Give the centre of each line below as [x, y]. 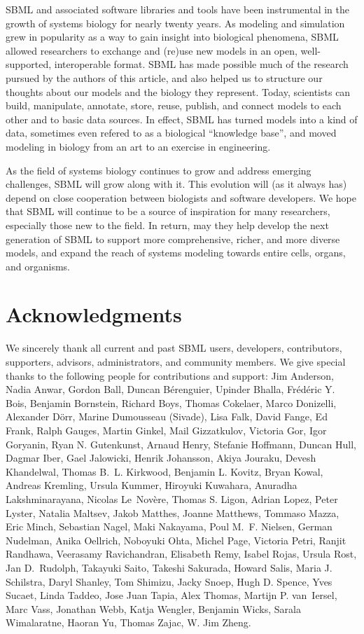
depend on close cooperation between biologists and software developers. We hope [181, 197]
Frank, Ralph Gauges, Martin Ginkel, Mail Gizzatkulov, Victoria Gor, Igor [166, 430]
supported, [29, 64]
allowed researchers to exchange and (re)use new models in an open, [152, 50]
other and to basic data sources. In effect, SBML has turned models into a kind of [182, 119]
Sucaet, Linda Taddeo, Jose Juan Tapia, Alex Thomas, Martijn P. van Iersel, [171, 595]
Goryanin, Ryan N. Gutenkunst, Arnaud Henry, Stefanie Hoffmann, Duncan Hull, [181, 444]
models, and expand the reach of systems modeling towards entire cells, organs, [176, 253]
